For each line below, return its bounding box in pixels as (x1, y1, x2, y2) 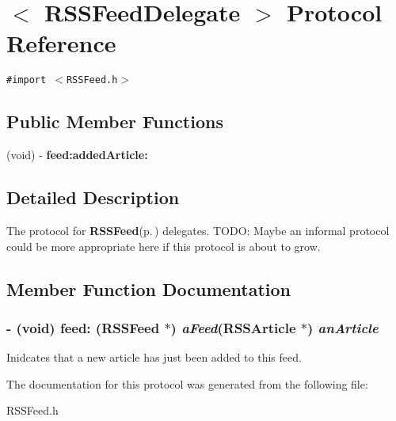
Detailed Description (6, 185, 180, 210)
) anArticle (307, 317, 379, 337)
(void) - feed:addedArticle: (6, 146, 148, 163)
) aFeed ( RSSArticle (170, 317, 296, 337)
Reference (6, 27, 116, 59)
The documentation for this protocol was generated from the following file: (6, 375, 368, 392)
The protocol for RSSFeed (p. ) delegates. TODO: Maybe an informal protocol (6, 222, 390, 238)
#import (6, 74, 47, 86)
